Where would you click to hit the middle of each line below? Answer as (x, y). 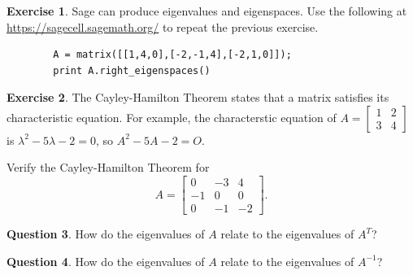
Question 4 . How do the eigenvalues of (106, 261)
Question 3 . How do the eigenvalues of (106, 234)
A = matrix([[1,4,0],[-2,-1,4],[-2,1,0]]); (172, 55)
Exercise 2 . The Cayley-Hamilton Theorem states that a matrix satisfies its (198, 97)
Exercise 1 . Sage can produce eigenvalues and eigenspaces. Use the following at (207, 10)
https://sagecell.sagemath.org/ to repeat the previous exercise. (163, 26)
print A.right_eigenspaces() (132, 70)
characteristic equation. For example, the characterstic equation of (172, 117)
